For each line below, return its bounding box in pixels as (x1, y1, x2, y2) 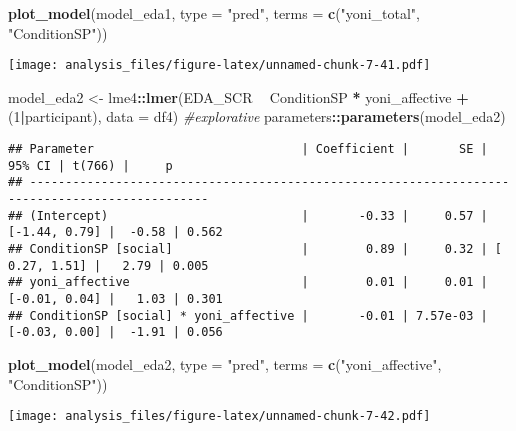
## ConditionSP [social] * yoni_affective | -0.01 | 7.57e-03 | (8, 308, 488, 323)
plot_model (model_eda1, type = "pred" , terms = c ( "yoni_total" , (8, 3, 420, 23)
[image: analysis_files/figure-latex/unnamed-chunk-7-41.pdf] (8, 58, 431, 73)
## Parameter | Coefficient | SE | (8, 142, 488, 157)
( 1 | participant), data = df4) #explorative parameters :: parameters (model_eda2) (8, 106, 506, 127)
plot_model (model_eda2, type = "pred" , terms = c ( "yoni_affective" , (8, 353, 442, 374)
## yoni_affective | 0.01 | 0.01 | (8, 275, 488, 290)
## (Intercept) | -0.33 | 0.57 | (8, 208, 488, 223)
